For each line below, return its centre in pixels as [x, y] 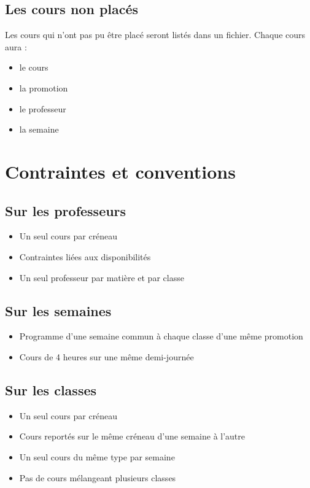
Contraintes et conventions [120, 171]
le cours [34, 67]
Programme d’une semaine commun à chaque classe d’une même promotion [161, 336]
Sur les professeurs [66, 210]
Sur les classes [51, 389]
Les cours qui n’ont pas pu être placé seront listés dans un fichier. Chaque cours [155, 35]
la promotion [44, 87]
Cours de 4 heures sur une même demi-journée [107, 356]
